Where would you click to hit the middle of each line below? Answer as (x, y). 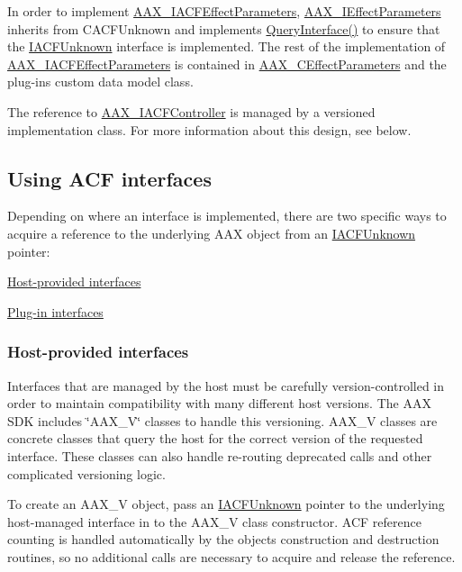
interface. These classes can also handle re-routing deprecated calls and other (220, 455)
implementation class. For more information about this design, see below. (209, 129)
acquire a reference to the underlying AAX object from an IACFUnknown (212, 233)
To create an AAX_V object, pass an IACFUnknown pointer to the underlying (226, 504)
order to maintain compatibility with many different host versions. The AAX (219, 403)
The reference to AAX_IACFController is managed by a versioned (191, 111)
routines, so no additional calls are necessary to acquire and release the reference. (231, 556)
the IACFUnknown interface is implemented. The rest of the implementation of (226, 46)
